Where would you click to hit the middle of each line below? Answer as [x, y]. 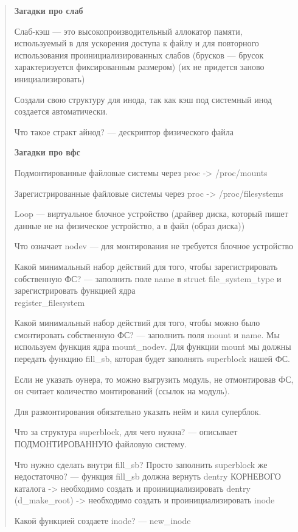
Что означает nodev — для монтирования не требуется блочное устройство [154, 246]
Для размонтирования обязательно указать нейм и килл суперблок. [138, 411]
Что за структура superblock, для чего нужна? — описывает [126, 432]
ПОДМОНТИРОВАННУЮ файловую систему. [101, 444]
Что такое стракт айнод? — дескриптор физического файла [124, 131]
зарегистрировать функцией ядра [75, 290]
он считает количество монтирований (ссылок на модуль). [122, 391]
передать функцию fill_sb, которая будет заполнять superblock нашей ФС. [152, 359]
